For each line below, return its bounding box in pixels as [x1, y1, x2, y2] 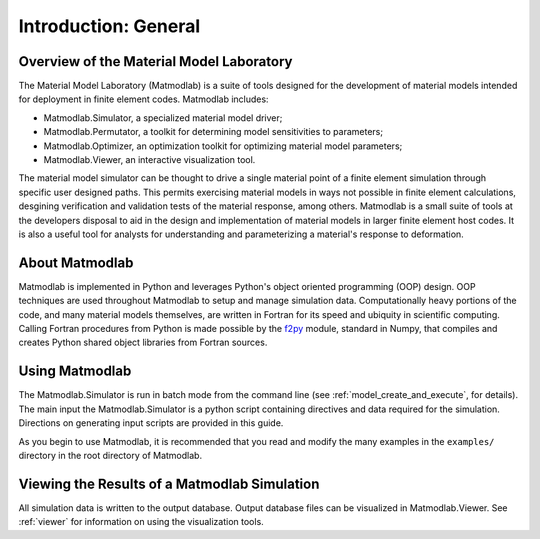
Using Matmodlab [18, 363, 132, 380]
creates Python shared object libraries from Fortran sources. [18, 336, 268, 349]
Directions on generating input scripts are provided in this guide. [18, 417, 284, 429]
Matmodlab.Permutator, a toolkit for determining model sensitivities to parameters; [43, 126, 384, 138]
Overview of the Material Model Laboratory [18, 53, 293, 70]
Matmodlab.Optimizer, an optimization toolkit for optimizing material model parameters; [43, 140, 403, 152]
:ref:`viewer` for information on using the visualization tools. [18, 516, 264, 528]
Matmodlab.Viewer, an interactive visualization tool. [43, 154, 256, 166]
